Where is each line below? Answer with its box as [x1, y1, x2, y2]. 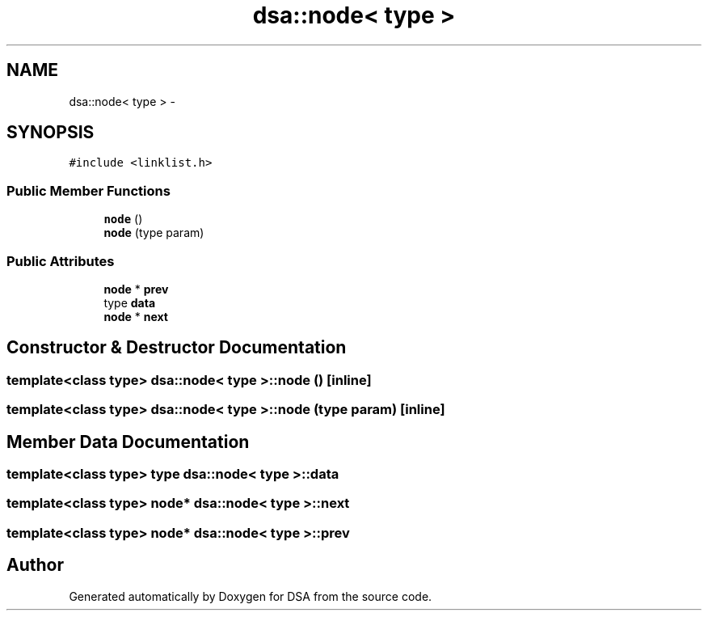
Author [6, 555, 64, 576]
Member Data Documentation [6, 431, 250, 452]
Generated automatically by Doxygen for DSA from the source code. [69, 589, 432, 603]
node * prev [103, 281, 169, 296]
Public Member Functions [6, 182, 171, 199]
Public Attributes [6, 252, 115, 269]
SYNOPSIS [6, 122, 95, 143]
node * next [103, 309, 168, 323]
